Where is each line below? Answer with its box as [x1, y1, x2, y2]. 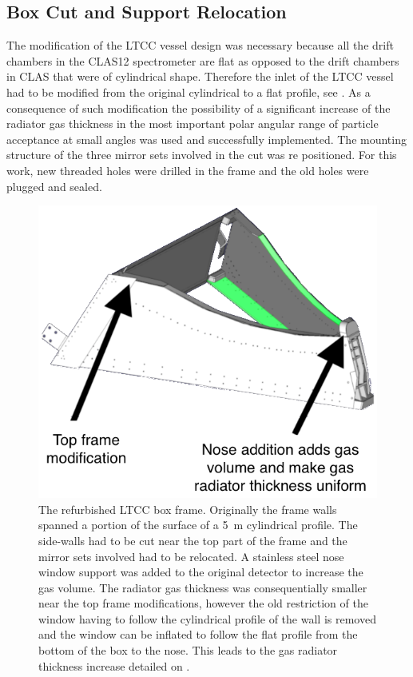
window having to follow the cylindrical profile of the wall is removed [38, 610, 376, 627]
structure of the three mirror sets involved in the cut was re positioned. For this [6, 146, 397, 163]
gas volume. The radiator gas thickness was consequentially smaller [38, 579, 367, 595]
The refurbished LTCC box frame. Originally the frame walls [38, 500, 337, 517]
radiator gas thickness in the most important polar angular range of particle [6, 115, 379, 132]
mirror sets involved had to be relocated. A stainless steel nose [38, 548, 344, 564]
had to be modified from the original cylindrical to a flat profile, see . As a [6, 83, 371, 100]
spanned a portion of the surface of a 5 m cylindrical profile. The [38, 516, 358, 533]
